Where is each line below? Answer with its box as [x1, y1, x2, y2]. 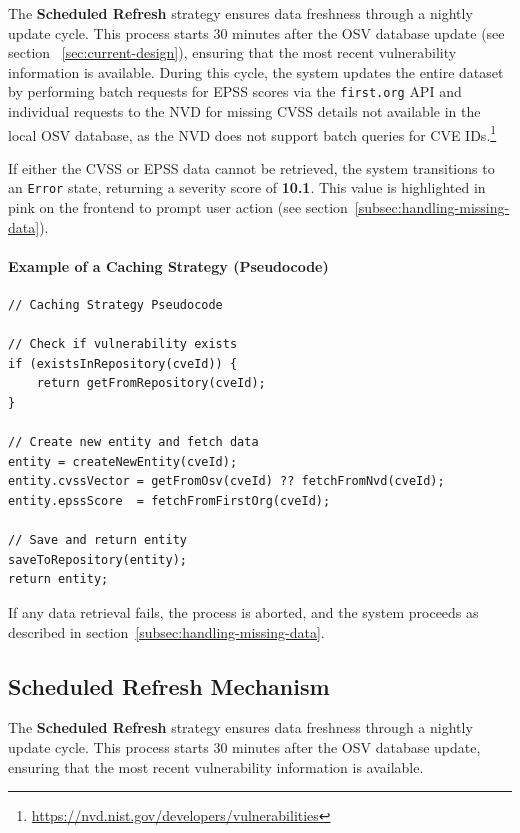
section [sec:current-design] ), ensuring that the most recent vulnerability [8, 42, 457, 63]
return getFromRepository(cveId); [36, 376, 266, 391]
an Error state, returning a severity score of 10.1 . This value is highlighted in [8, 177, 486, 198]
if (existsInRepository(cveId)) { [8, 356, 238, 371]
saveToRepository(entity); [8, 552, 187, 567]
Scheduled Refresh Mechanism [8, 670, 330, 701]
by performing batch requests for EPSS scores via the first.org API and [8, 81, 462, 102]
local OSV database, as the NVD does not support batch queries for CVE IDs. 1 [8, 121, 497, 145]
